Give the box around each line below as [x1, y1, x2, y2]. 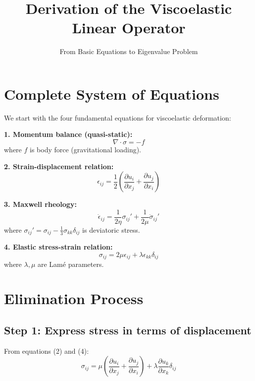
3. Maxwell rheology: [4, 199, 77, 209]
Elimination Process [4, 288, 144, 309]
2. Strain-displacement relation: [4, 161, 114, 171]
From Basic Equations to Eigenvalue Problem [59, 46, 198, 57]
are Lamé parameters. [38, 259, 104, 269]
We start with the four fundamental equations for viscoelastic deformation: [4, 112, 231, 123]
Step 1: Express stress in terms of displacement [4, 322, 252, 337]
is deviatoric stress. [82, 224, 140, 235]
